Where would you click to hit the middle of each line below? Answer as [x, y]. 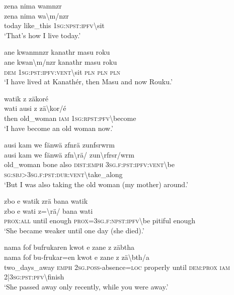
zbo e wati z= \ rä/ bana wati [49, 210]
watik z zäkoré [26, 98]
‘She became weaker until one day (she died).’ [74, 230]
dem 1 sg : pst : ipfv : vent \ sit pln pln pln [62, 71]
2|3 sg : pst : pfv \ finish [34, 277]
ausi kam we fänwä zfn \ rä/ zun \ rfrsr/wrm [69, 154]
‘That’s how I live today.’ [43, 35]
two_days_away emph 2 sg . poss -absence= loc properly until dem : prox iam [117, 267]
